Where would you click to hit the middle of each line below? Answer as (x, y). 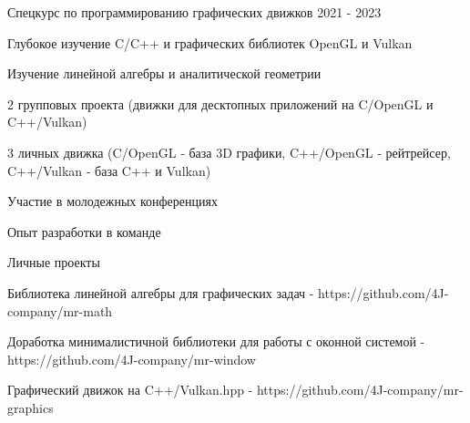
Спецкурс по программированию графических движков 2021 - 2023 (194, 12)
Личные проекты (54, 262)
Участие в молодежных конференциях (112, 201)
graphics (31, 407)
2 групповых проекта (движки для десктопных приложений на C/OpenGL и (220, 103)
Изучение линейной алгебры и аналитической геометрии (164, 73)
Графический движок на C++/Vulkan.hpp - (130, 390)
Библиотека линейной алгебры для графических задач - (161, 292)
